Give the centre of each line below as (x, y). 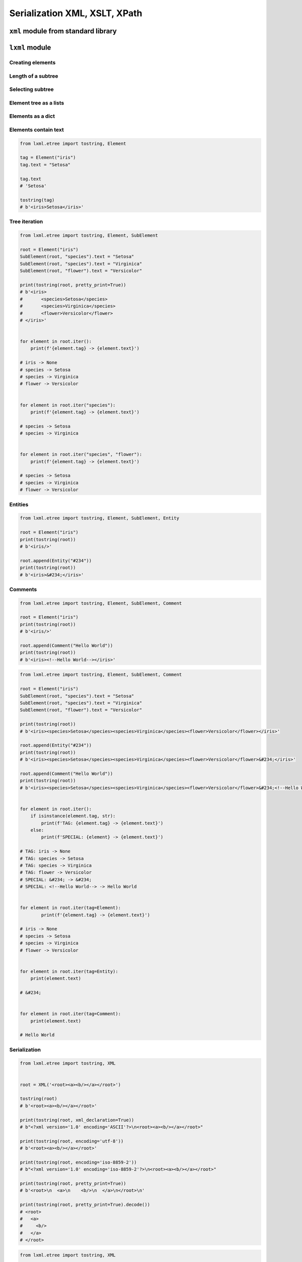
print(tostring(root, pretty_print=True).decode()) (85, 1205)
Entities (19, 504)
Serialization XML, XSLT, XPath (76, 13)
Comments (23, 589)
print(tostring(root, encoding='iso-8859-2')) (78, 1162)
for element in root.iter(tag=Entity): (69, 971)
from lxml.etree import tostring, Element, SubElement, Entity (100, 518)
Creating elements (32, 62)
